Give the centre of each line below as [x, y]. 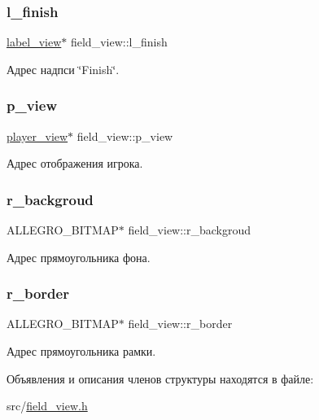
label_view [34, 42]
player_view [37, 136]
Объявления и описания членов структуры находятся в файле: [160, 378]
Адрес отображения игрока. [75, 163]
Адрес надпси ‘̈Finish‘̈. [63, 69]
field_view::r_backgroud [190, 230]
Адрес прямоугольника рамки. [81, 351]
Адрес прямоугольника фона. [79, 257]
